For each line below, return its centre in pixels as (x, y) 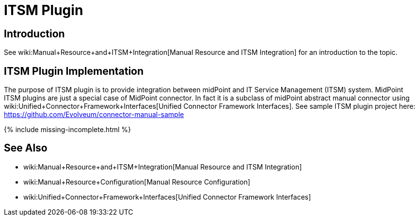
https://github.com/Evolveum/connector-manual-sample (94, 115)
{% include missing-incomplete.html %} (68, 130)
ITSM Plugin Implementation (74, 71)
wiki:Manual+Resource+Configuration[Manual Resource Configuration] (137, 182)
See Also (26, 148)
